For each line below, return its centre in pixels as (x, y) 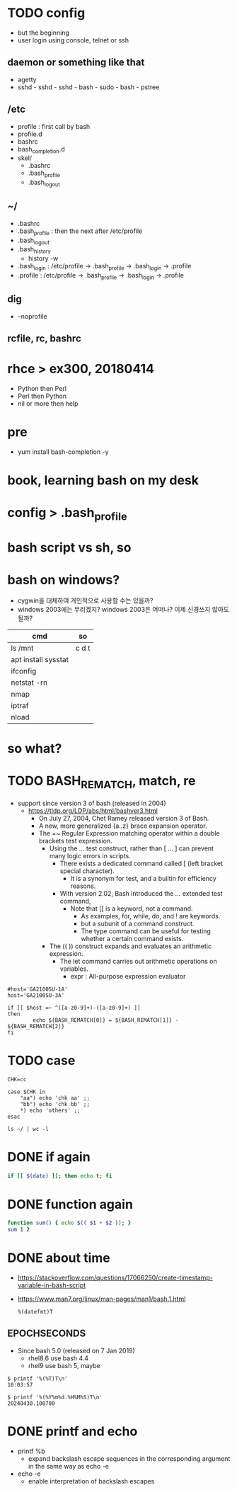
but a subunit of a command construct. (138, 923)
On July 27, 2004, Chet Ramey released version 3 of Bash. (124, 818)
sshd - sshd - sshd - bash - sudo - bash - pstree (88, 87)
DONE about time (59, 1258)
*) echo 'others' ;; (50, 1110)
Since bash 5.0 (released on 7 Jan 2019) (76, 1350)
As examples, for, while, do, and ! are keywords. (151, 916)
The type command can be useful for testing (146, 931)
